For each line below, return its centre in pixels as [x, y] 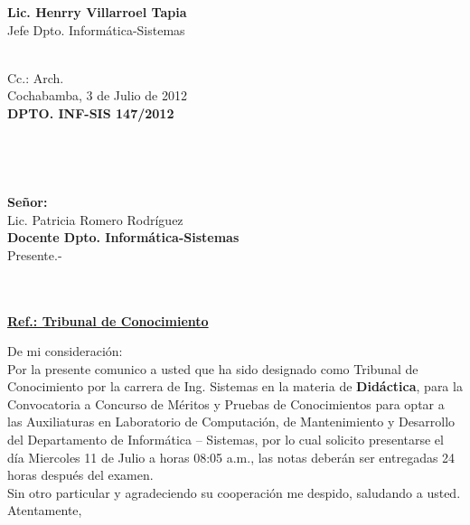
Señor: [28, 201]
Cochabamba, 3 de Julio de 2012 [97, 95]
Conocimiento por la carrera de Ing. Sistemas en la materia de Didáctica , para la [235, 386]
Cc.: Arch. [36, 77]
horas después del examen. [80, 475]
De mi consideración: [65, 351]
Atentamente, [45, 510]
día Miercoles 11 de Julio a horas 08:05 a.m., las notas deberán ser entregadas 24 [231, 457]
